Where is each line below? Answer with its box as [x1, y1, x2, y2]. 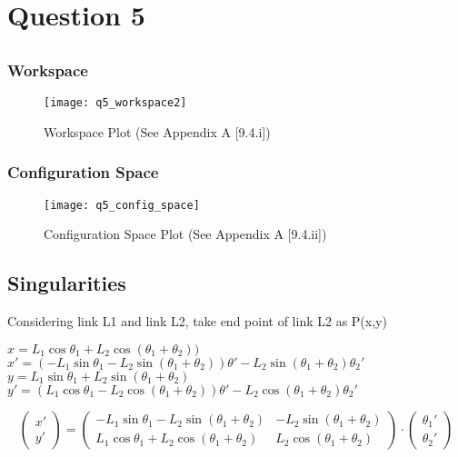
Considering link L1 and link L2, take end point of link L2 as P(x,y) [7, 311, 387, 330]
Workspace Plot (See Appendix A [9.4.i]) [44, 122, 271, 141]
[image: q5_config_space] [44, 198, 200, 212]
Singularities [7, 269, 126, 297]
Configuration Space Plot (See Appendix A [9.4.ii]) [44, 224, 327, 243]
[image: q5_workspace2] [44, 96, 187, 110]
